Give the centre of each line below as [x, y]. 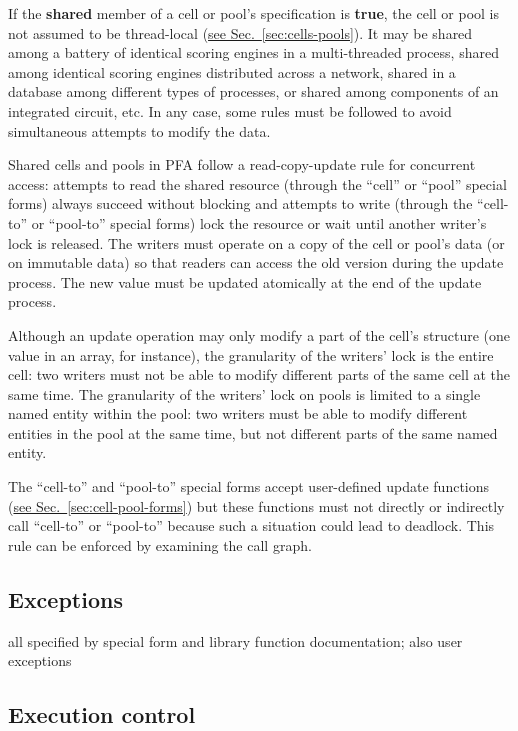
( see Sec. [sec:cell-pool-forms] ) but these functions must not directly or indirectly [256, 505]
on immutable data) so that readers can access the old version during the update [256, 262]
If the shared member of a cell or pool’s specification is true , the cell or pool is [254, 13]
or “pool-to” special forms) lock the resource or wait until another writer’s [259, 222]
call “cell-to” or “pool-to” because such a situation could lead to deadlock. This [251, 525]
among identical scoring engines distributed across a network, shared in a [232, 71]
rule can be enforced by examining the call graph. [160, 544]
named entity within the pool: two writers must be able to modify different [238, 413]
